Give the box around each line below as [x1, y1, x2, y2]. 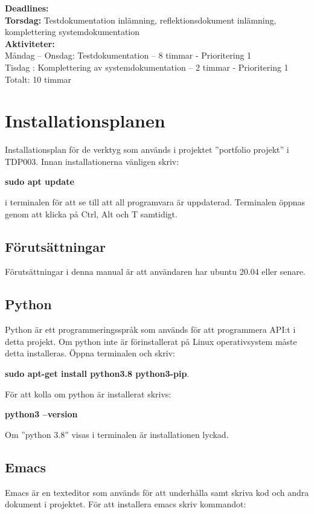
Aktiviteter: [5, 37, 55, 50]
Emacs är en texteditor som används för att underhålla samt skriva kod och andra [5, 486, 309, 498]
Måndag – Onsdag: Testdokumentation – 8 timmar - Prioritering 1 [5, 49, 252, 62]
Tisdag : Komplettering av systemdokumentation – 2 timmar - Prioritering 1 [5, 60, 289, 73]
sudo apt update [5, 175, 74, 188]
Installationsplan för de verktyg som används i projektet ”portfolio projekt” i [5, 143, 289, 156]
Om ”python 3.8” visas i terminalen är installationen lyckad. [5, 428, 229, 440]
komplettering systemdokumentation [5, 25, 140, 38]
